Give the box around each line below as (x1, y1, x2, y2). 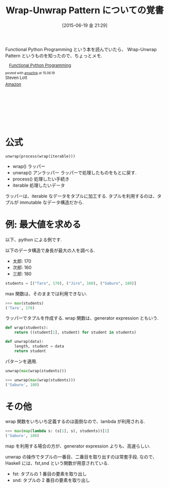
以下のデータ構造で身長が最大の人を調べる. (5, 247, 95, 253)
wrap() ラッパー (12, 163, 46, 169)
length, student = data (14, 344, 65, 349)
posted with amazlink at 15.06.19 (5, 70, 55, 75)
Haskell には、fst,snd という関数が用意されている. (5, 460, 109, 466)
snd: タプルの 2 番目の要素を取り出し (12, 477, 90, 483)
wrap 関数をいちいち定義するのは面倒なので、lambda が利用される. (5, 418, 145, 425)
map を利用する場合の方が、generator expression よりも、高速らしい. (5, 443, 151, 449)
